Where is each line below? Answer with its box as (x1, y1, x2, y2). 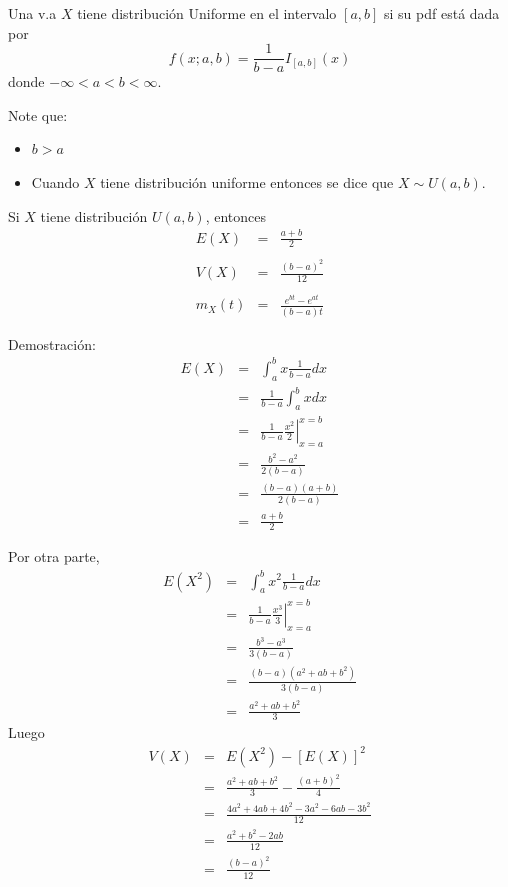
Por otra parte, (8, 546, 100, 567)
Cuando (31, 172, 80, 193)
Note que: (8, 104, 68, 125)
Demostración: (8, 333, 96, 354)
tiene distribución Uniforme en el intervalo (77, 3, 337, 23)
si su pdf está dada (384, 3, 500, 23)
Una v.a (8, 3, 57, 23)
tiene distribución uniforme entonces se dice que (100, 172, 394, 193)
